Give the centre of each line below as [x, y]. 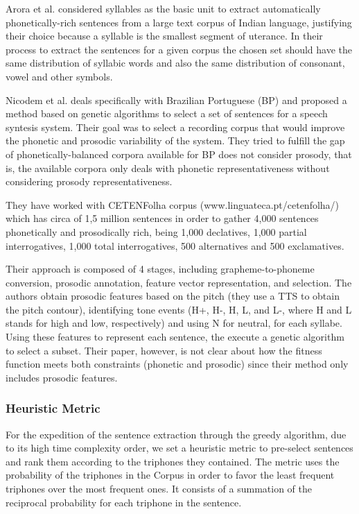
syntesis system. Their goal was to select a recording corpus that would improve [175, 127]
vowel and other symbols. [59, 76]
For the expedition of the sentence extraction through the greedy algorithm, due [176, 434]
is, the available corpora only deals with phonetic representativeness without [168, 168]
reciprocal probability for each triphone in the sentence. [124, 502]
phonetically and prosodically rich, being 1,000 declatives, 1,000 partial [156, 231]
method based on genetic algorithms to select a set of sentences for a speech [167, 113]
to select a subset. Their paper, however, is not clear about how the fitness [164, 350]
